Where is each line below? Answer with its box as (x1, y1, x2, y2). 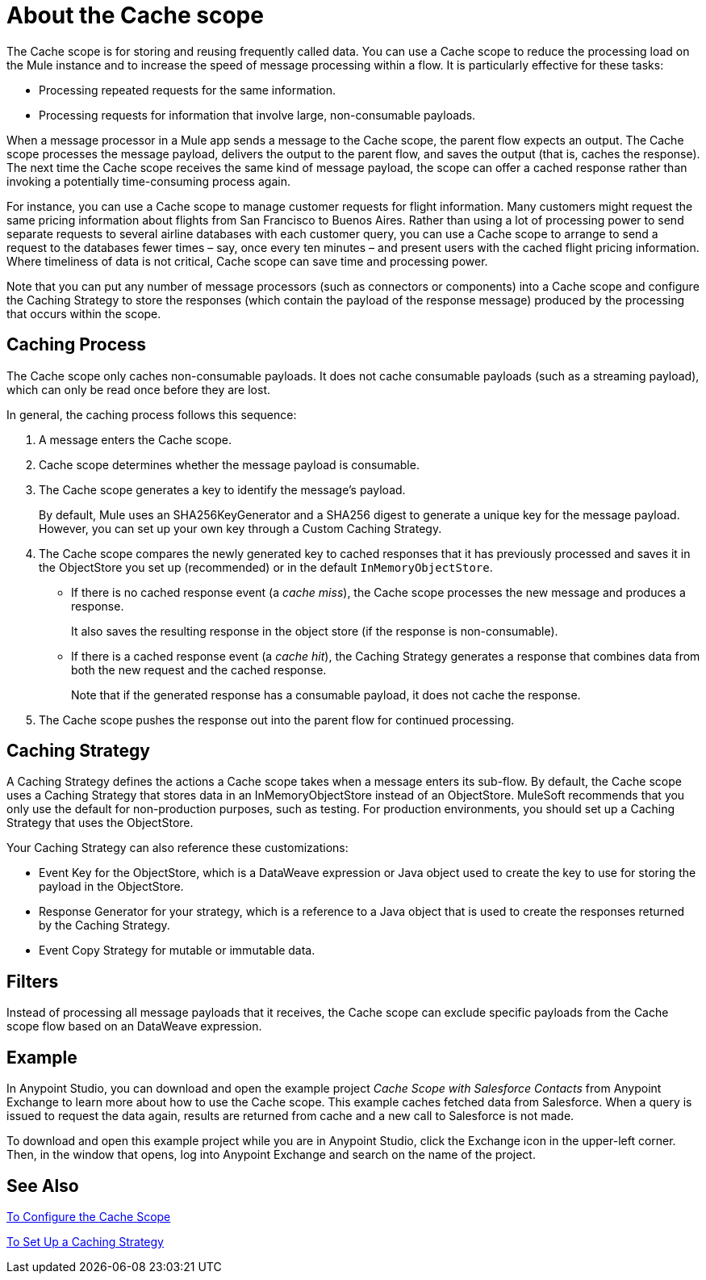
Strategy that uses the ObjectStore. (6, 816, 194, 830)
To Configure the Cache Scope (6, 1209, 171, 1223)
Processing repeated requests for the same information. (39, 82, 336, 97)
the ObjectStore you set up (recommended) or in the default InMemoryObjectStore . (39, 560, 493, 574)
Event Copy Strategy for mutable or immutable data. (39, 943, 315, 958)
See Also (6, 1175, 79, 1196)
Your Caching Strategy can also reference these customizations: (6, 841, 349, 855)
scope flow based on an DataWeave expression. (6, 1019, 262, 1034)
